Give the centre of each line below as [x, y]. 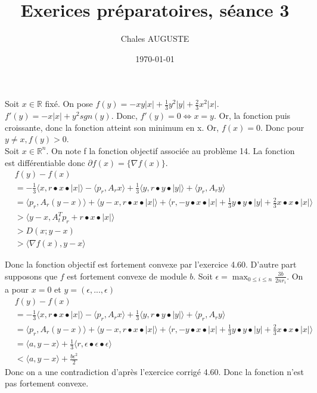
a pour [17, 289]
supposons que [31, 276]
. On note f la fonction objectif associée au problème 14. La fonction [170, 150]
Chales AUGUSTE [155, 39]
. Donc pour [282, 127]
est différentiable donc [45, 162]
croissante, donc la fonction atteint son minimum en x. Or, [112, 127]
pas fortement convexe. [47, 383]
